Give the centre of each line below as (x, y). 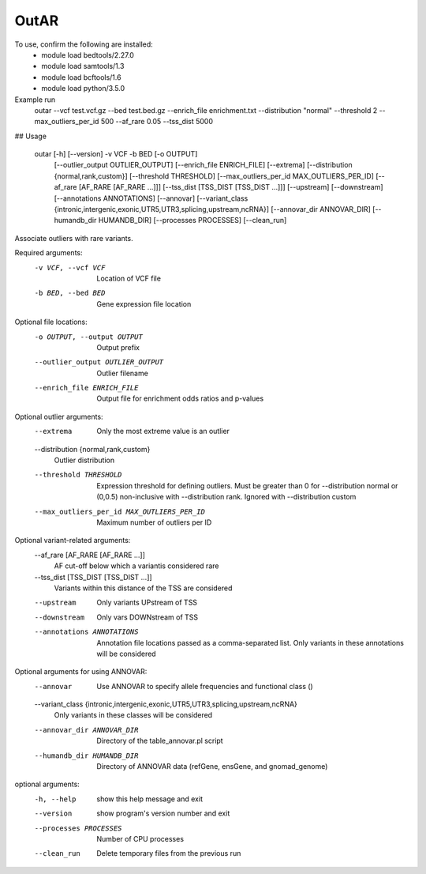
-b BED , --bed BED (70, 293)
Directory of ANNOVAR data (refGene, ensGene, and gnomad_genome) (212, 767)
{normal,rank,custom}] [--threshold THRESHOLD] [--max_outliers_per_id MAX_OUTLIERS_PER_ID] (214, 176)
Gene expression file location (144, 303)
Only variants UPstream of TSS (147, 603)
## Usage (31, 136)
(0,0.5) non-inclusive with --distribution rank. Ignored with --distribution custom (226, 497)
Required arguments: (49, 253)
